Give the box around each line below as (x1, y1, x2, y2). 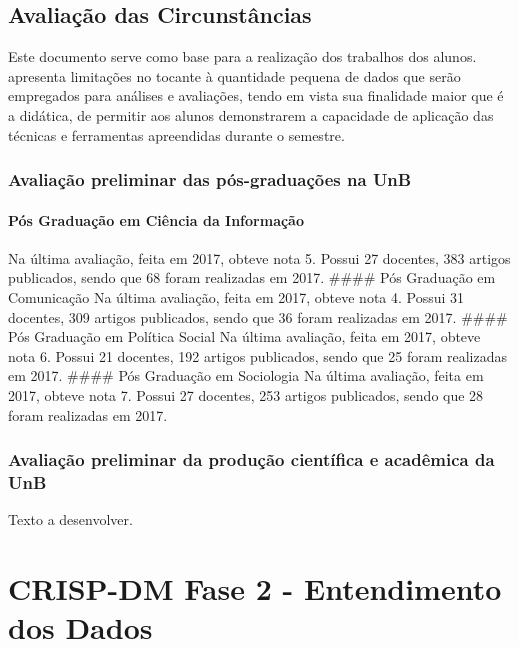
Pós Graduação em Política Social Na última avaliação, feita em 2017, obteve (8, 326, 481, 347)
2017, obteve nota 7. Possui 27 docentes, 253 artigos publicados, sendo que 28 (8, 384, 484, 405)
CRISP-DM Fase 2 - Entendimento (8, 568, 502, 609)
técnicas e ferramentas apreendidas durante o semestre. (8, 124, 345, 145)
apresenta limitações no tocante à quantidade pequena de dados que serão (8, 65, 461, 86)
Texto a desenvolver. (8, 509, 133, 530)
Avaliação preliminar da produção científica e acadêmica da (8, 447, 495, 472)
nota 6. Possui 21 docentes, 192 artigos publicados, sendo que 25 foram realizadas (8, 345, 507, 366)
